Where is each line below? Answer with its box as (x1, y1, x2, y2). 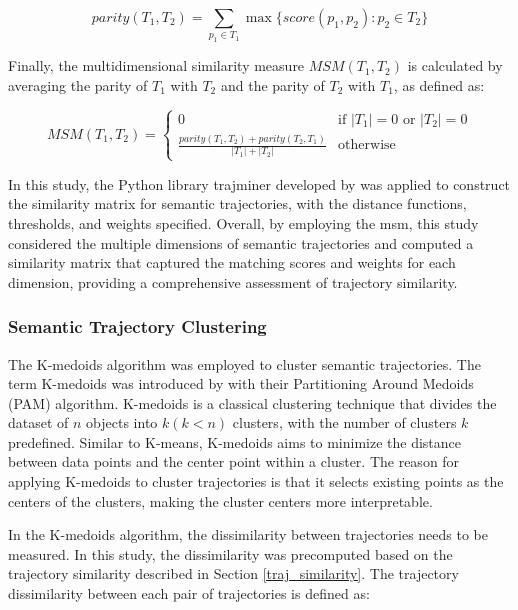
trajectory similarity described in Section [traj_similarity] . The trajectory (8, 563, 459, 584)
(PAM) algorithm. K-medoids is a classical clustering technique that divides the (8, 392, 497, 413)
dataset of (8, 412, 69, 433)
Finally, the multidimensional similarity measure (8, 55, 305, 76)
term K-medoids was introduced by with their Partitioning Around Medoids (8, 373, 474, 394)
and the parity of (220, 74, 325, 95)
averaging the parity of (8, 74, 148, 95)
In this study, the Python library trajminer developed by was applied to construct (8, 173, 511, 194)
